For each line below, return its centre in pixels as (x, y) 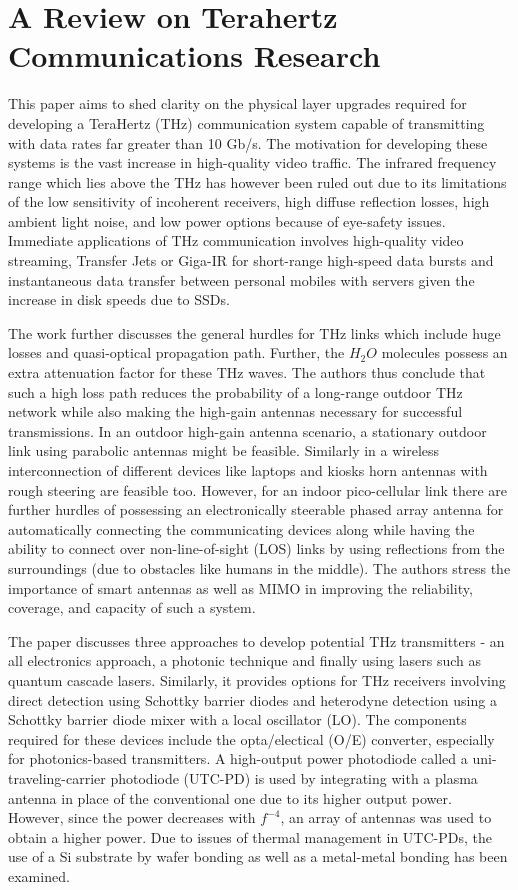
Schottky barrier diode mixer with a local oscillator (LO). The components (237, 719)
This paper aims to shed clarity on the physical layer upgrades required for (237, 103)
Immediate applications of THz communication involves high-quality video (236, 240)
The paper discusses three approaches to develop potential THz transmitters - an (256, 640)
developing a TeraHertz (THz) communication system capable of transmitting (246, 122)
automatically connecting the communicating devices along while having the (241, 528)
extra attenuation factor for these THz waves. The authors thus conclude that (247, 372)
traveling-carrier (57, 777)
